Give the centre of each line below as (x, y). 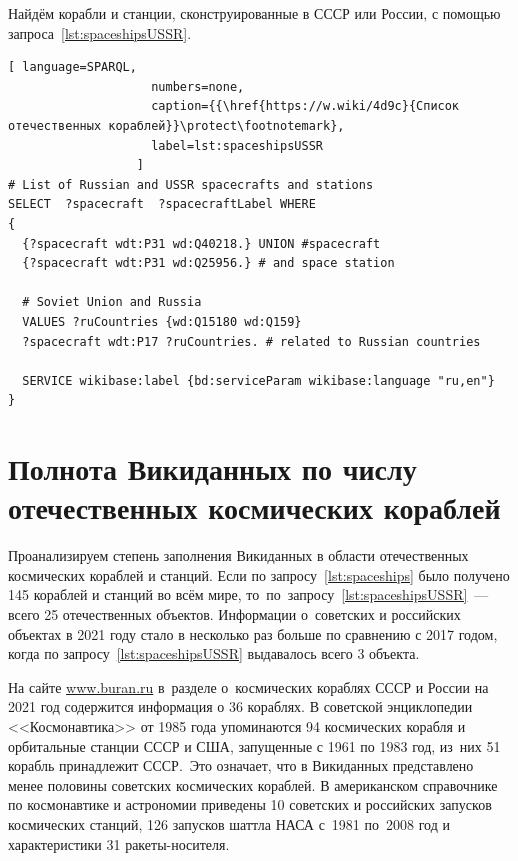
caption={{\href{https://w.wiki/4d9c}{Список (305, 106)
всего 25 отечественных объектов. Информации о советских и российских (234, 613)
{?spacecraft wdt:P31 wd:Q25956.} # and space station (208, 263)
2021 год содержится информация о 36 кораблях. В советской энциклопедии (240, 706)
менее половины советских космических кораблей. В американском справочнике (253, 784)
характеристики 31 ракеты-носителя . (119, 843)
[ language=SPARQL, (72, 67)
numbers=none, (198, 86)
